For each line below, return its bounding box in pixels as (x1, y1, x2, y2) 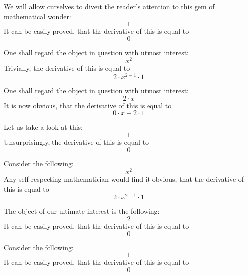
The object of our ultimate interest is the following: (4, 206, 160, 216)
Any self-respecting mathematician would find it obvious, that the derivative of (4, 174, 244, 184)
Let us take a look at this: (4, 122, 83, 132)
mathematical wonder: (4, 11, 71, 21)
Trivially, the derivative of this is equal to (4, 63, 130, 73)
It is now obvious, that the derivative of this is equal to (4, 100, 172, 110)
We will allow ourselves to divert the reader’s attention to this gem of (4, 1, 215, 11)
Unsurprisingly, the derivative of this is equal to (4, 136, 149, 147)
